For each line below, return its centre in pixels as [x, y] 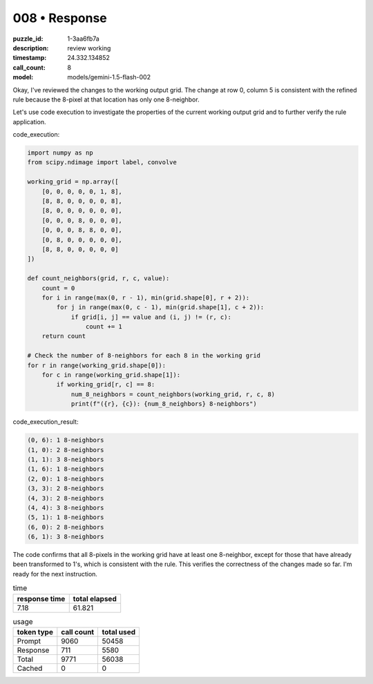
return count [64, 336]
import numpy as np [60, 153]
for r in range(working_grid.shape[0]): [96, 365]
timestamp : [30, 58]
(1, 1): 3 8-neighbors [66, 459]
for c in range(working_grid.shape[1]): [111, 375]
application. [29, 121]
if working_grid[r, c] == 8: [106, 384]
